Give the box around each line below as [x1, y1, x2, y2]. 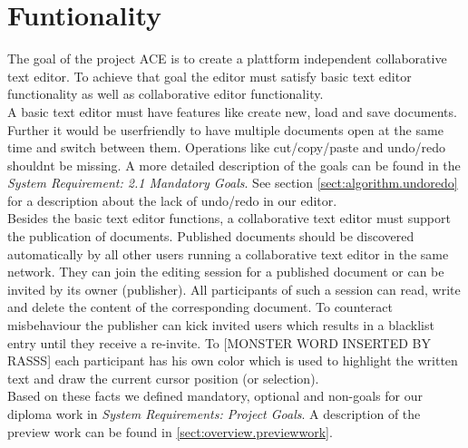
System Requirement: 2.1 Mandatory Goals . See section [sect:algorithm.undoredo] [7, 173, 458, 192]
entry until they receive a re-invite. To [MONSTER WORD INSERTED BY [7, 333, 431, 352]
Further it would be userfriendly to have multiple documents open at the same [7, 120, 444, 139]
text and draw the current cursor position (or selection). [7, 368, 319, 387]
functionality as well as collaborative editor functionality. [7, 84, 324, 103]
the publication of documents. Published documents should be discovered [7, 227, 414, 246]
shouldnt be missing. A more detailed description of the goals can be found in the [7, 155, 461, 174]
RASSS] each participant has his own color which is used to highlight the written [7, 351, 458, 370]
